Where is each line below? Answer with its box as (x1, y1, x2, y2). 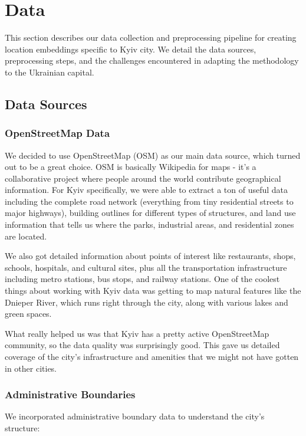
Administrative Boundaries (5, 387, 136, 402)
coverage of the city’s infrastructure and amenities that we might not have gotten (5, 350, 299, 362)
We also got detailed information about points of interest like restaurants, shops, (5, 250, 296, 262)
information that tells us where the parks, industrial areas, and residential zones (5, 218, 294, 231)
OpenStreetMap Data (5, 126, 110, 140)
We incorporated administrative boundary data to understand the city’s (5, 410, 265, 422)
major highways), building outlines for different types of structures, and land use (5, 206, 296, 219)
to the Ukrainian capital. (5, 65, 94, 78)
